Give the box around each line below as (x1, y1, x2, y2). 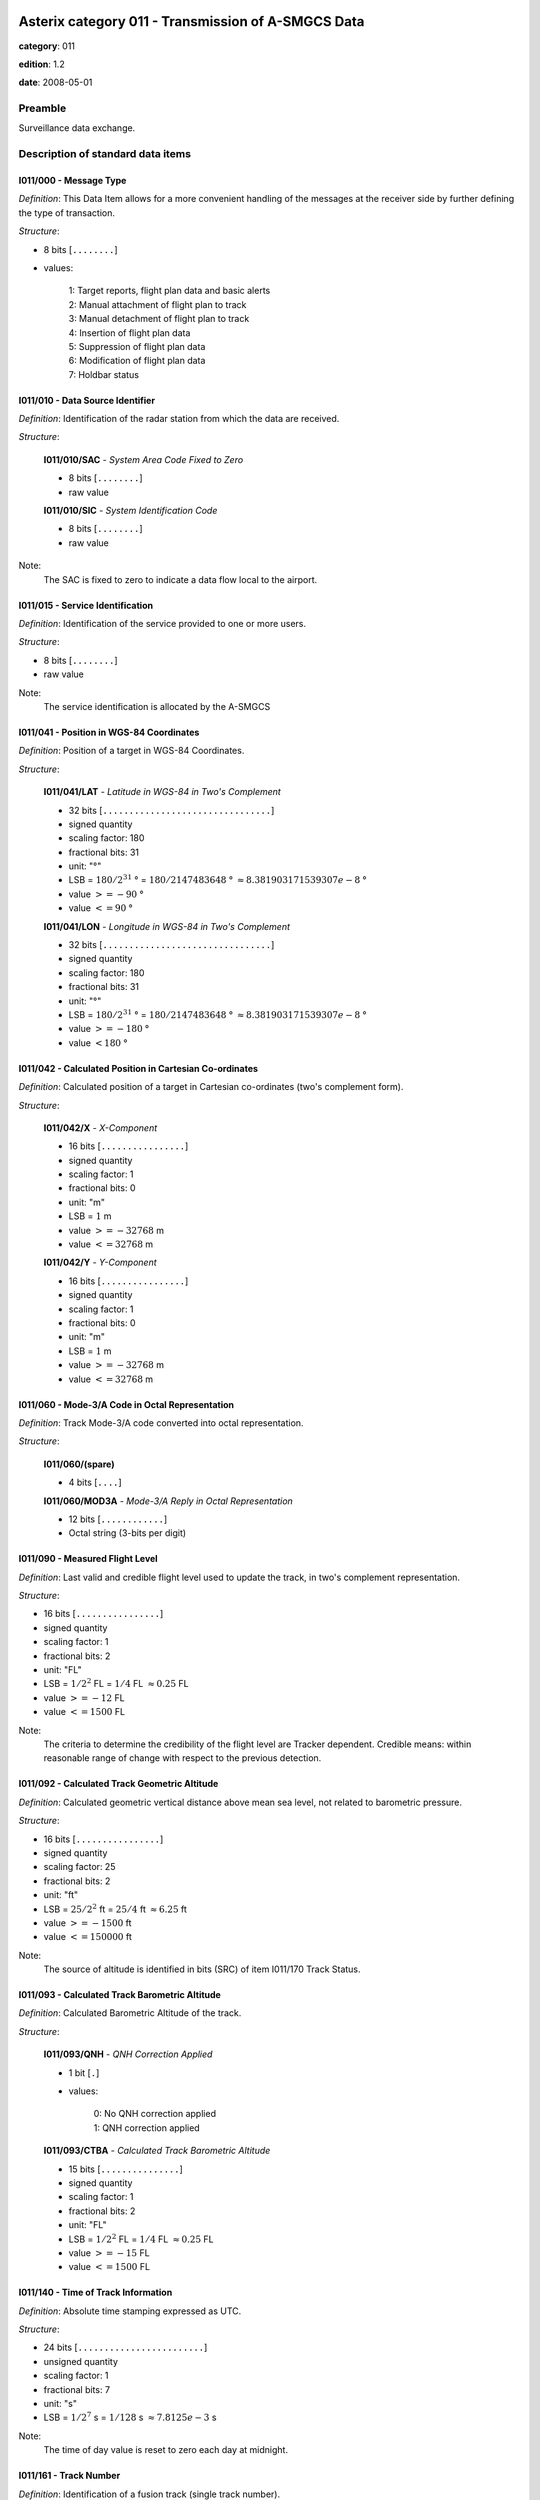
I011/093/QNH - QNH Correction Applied (43, 2048, 213, 2060)
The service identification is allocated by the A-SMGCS (43, 700, 271, 712)
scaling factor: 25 (43, 1861, 116, 1873)
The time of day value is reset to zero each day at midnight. (43, 2444, 289, 2456)
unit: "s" (43, 2398, 77, 2410)
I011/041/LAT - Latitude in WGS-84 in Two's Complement (43, 786, 282, 798)
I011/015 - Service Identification (18, 599, 154, 611)
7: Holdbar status (68, 368, 140, 380)
